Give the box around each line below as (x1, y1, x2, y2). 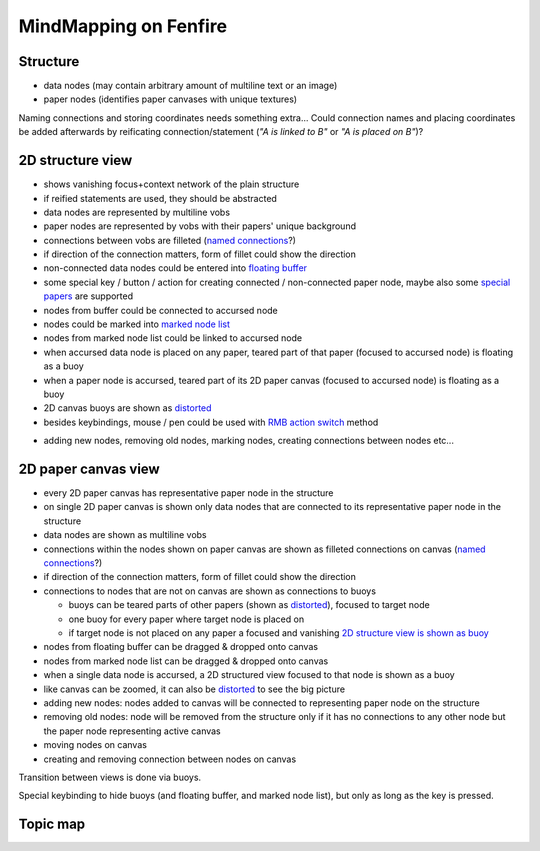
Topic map (18, 816, 86, 833)
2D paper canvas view (18, 460, 160, 477)
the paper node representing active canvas (43, 725, 222, 737)
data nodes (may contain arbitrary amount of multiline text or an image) (43, 80, 338, 92)
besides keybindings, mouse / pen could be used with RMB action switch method (43, 416, 379, 428)
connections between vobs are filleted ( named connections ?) (43, 234, 297, 246)
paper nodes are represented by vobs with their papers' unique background (43, 220, 357, 232)
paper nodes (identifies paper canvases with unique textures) (43, 93, 298, 105)
